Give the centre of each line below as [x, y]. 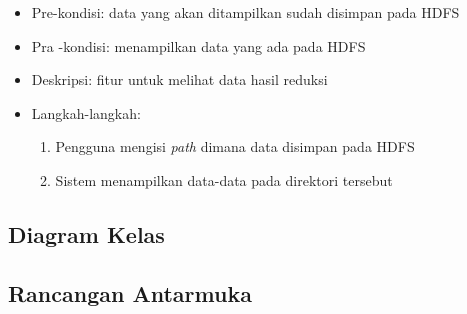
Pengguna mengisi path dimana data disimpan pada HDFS [235, 146]
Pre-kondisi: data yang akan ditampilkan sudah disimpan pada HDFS [245, 12]
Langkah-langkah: [86, 112]
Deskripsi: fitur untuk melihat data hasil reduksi [179, 79]
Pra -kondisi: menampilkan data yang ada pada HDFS [198, 45]
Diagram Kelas [86, 233]
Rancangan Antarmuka [130, 292]
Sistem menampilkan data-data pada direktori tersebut [224, 179]
